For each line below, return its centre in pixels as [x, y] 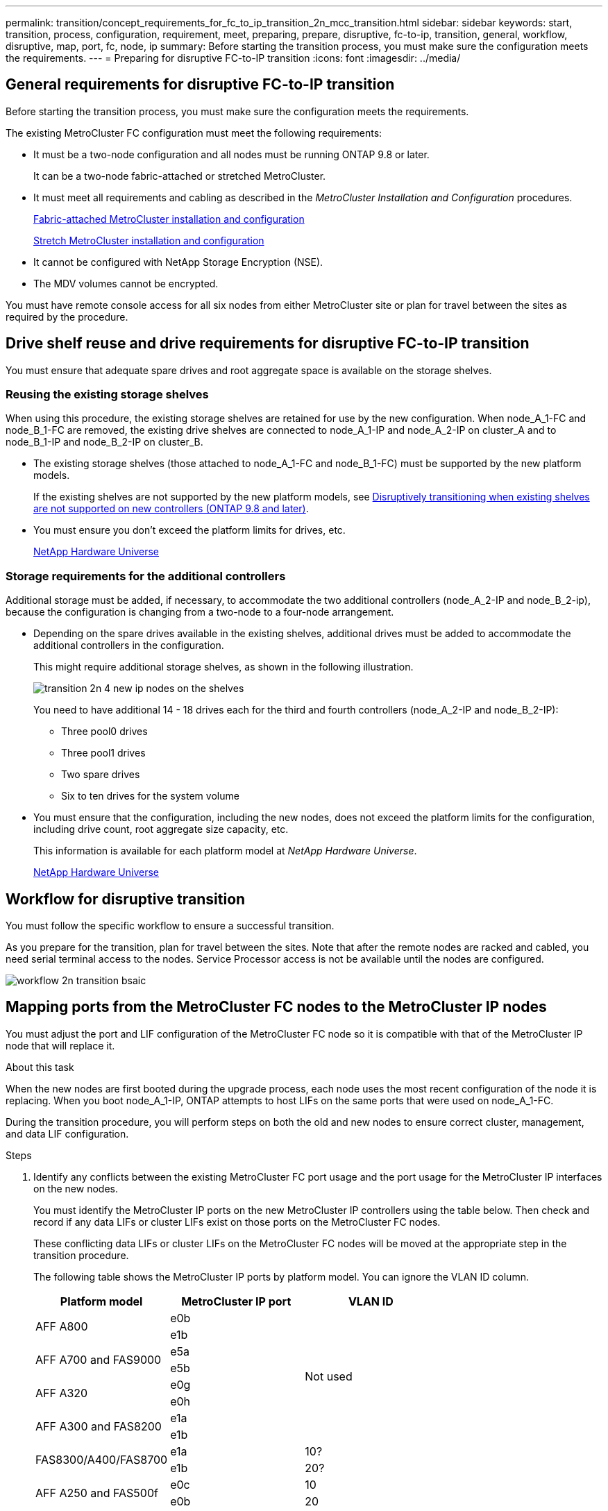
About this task [40, 1067]
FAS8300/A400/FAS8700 [102, 1459]
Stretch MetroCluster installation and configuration [149, 240]
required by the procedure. [67, 316]
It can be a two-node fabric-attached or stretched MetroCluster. [180, 176]
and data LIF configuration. [67, 1133]
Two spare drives [101, 775]
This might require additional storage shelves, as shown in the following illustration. [223, 667]
